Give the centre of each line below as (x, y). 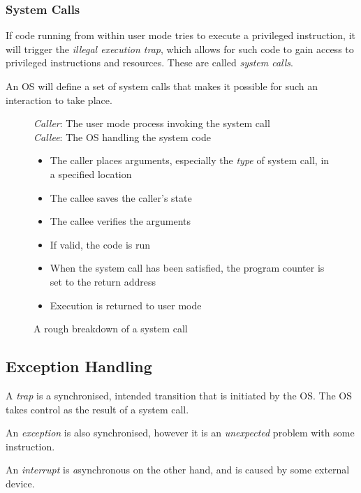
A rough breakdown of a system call (111, 329)
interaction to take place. (59, 100)
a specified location (91, 174)
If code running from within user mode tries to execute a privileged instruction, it (180, 35)
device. (20, 483)
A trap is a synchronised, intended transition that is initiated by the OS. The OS (179, 395)
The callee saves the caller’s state (121, 197)
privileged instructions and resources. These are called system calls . (149, 62)
